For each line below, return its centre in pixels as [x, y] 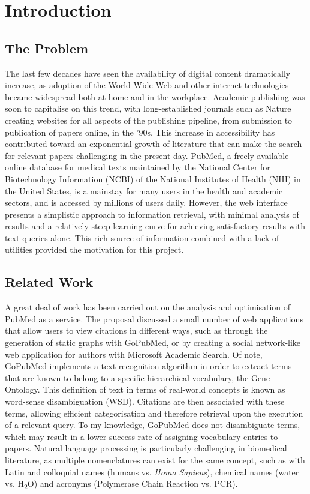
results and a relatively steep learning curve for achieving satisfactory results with [155, 226]
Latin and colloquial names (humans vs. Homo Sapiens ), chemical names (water [152, 471]
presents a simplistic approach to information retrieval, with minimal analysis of [152, 214]
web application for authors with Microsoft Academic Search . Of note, [134, 354]
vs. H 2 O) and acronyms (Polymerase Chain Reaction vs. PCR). [121, 484]
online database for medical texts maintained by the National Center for [138, 167]
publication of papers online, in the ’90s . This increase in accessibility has [140, 132]
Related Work [49, 282]
